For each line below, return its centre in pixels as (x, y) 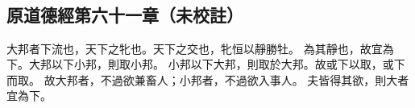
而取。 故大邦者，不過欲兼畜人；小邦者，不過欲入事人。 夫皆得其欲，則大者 (208, 79)
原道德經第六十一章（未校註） (125, 14)
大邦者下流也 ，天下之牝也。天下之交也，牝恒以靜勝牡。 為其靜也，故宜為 (200, 48)
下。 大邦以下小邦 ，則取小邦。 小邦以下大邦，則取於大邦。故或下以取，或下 (206, 64)
